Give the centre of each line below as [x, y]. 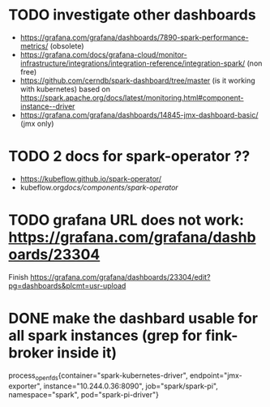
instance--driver [47, 106]
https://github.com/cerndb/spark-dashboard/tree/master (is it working [137, 80]
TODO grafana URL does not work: [126, 220]
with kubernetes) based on [65, 89]
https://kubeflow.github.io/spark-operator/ [91, 178]
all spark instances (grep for [105, 336]
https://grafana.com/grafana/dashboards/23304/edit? [120, 276]
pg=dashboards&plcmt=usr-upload [67, 285]
